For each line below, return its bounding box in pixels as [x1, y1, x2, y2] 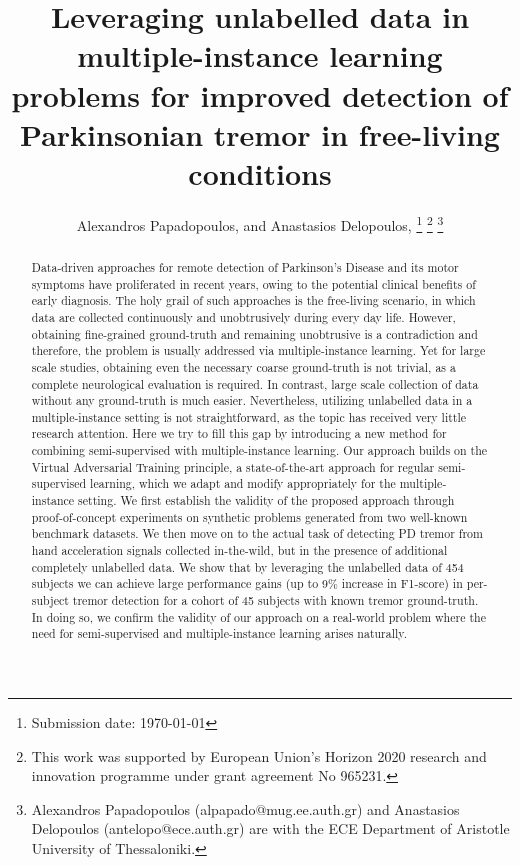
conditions [188, 152, 332, 193]
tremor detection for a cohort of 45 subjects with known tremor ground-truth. [72, 592, 479, 609]
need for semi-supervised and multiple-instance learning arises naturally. [31, 625, 407, 642]
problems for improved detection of [11, 74, 509, 115]
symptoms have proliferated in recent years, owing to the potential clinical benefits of [31, 275, 476, 292]
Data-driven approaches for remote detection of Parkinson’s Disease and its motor [31, 258, 459, 275]
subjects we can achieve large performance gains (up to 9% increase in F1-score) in [31, 575, 463, 592]
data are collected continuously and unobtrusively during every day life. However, [31, 308, 456, 325]
